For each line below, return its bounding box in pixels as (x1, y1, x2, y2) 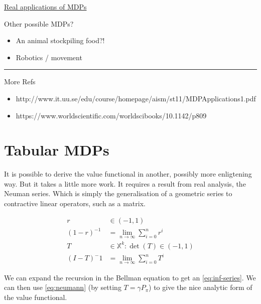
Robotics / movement (16, 52, 82, 62)
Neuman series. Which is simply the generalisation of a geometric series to (4, 188, 232, 199)
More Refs (4, 76, 36, 87)
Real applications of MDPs (4, 2, 87, 12)
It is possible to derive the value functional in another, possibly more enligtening (4, 169, 252, 179)
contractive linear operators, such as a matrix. (4, 198, 146, 209)
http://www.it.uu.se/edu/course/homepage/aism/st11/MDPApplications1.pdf (16, 93, 256, 103)
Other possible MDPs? (4, 18, 74, 29)
